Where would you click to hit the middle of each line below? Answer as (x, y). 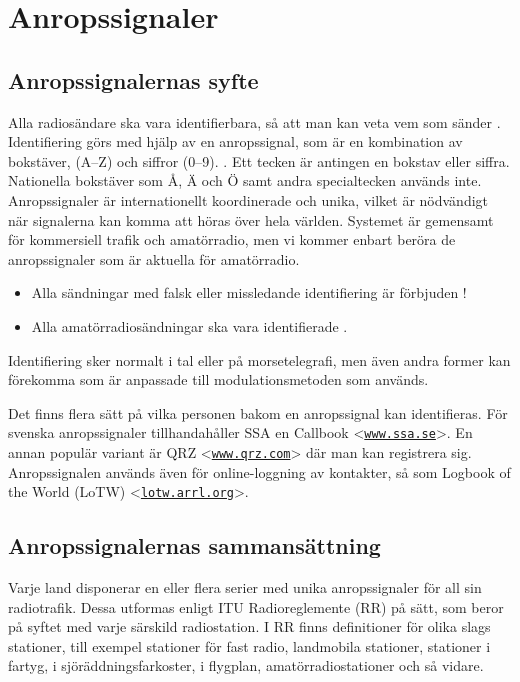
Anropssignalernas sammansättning (194, 545)
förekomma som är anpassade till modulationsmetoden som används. (218, 379)
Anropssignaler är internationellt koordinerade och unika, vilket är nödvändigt (248, 199)
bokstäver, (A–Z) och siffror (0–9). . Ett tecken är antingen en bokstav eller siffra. (259, 160)
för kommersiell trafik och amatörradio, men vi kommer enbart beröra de (232, 239)
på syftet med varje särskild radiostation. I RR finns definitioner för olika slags (249, 626)
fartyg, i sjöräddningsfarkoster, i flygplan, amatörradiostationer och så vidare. (246, 665)
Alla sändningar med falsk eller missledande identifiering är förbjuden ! (249, 292)
